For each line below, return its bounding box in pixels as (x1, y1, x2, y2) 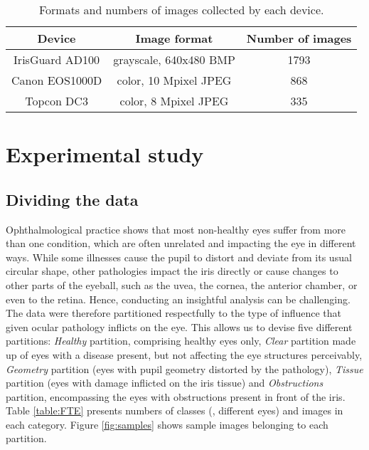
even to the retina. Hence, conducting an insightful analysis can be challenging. (6, 291, 351, 306)
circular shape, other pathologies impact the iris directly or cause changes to (6, 263, 338, 278)
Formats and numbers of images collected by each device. (38, 1, 324, 18)
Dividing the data (6, 188, 139, 210)
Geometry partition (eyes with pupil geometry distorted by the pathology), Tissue (6, 361, 363, 376)
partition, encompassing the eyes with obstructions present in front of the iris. (6, 389, 346, 404)
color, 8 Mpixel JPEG (119, 93, 229, 109)
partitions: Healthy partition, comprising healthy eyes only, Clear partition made (6, 333, 356, 348)
